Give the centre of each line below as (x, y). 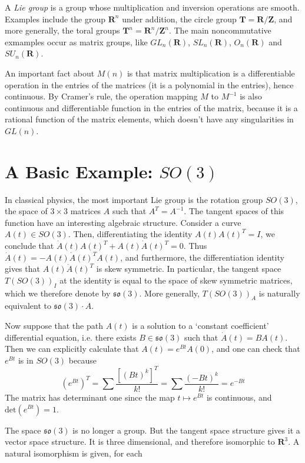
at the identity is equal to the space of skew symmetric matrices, (176, 280)
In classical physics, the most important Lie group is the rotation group (134, 199)
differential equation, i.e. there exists (71, 337)
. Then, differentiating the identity (130, 234)
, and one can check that (256, 349)
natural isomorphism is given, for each (74, 453)
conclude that (29, 246)
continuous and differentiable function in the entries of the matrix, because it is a (151, 107)
